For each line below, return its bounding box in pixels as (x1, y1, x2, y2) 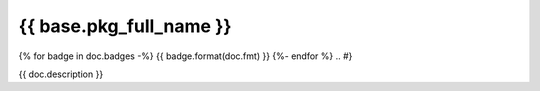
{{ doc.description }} (18, 68, 104, 80)
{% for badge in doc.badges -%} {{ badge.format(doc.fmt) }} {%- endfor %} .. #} (18, 50, 353, 62)
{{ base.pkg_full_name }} (18, 15, 232, 37)
